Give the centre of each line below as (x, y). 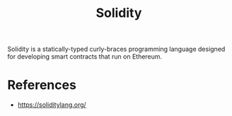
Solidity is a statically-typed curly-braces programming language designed (116, 49)
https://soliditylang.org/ (52, 105)
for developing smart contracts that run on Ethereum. (85, 57)
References (42, 85)
